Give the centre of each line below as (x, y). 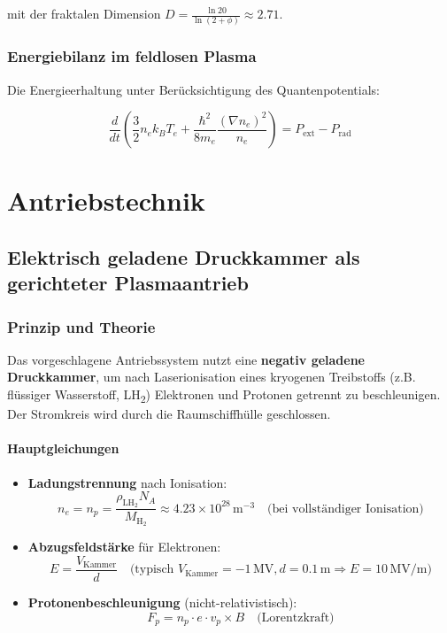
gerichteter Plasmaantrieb (128, 283)
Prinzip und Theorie (81, 326)
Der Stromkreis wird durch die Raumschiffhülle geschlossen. (169, 414)
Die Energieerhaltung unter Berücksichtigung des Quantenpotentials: (194, 89)
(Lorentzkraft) (296, 618)
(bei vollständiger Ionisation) (346, 509)
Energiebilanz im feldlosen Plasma (132, 56)
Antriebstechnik (106, 201)
